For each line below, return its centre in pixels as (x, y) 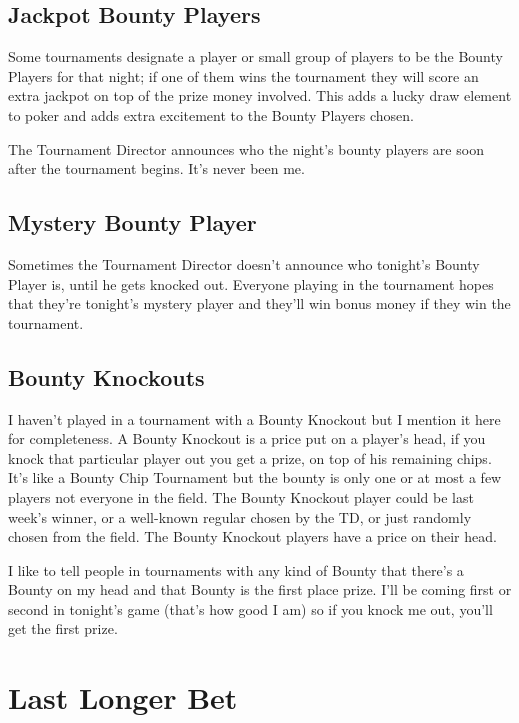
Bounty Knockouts (106, 376)
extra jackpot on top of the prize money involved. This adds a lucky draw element (260, 95)
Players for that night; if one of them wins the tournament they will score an (243, 75)
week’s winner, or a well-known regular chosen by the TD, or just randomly (240, 516)
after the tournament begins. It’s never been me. (156, 168)
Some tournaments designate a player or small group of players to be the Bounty (255, 56)
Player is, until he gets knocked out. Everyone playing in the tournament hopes (251, 283)
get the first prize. (63, 628)
